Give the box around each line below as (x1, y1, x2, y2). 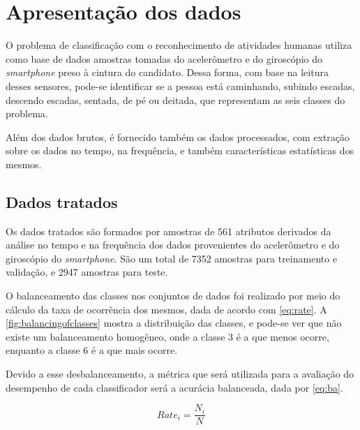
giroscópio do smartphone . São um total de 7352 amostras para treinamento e (6, 251, 338, 265)
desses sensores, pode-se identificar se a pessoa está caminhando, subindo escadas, (6, 78, 355, 93)
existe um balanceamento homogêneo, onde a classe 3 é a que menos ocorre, (6, 329, 329, 343)
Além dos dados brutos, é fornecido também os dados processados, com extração (6, 129, 350, 144)
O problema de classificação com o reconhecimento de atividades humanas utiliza (6, 38, 352, 52)
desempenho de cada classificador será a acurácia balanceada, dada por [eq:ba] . (6, 380, 343, 394)
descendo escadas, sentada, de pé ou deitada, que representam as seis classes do (6, 92, 345, 107)
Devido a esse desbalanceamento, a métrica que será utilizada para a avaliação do (6, 366, 354, 381)
